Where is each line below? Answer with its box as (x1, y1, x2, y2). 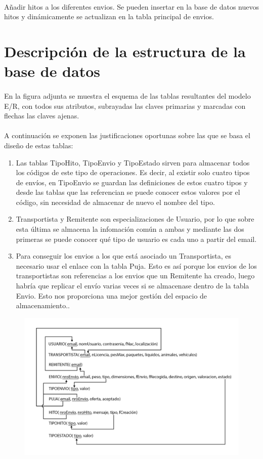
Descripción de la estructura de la (4, 40, 246, 61)
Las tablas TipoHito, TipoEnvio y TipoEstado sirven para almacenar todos (16, 157, 250, 168)
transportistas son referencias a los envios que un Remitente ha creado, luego (16, 270, 255, 281)
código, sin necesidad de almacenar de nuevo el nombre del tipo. (16, 196, 215, 207)
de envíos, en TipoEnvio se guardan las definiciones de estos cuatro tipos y (16, 177, 248, 187)
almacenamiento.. (16, 300, 70, 311)
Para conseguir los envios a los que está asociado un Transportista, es (16, 251, 232, 261)
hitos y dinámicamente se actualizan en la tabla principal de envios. (4, 11, 214, 22)
